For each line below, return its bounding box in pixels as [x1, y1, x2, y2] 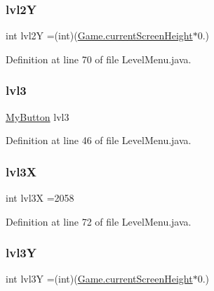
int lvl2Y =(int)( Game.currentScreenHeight [6, 28, 193, 43]
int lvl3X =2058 [6, 190, 74, 205]
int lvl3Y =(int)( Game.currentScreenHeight [6, 271, 193, 286]
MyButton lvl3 [6, 109, 69, 124]
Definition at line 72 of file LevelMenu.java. [6, 214, 192, 228]
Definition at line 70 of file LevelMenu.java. [6, 51, 192, 66]
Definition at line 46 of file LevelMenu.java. [6, 133, 192, 148]
